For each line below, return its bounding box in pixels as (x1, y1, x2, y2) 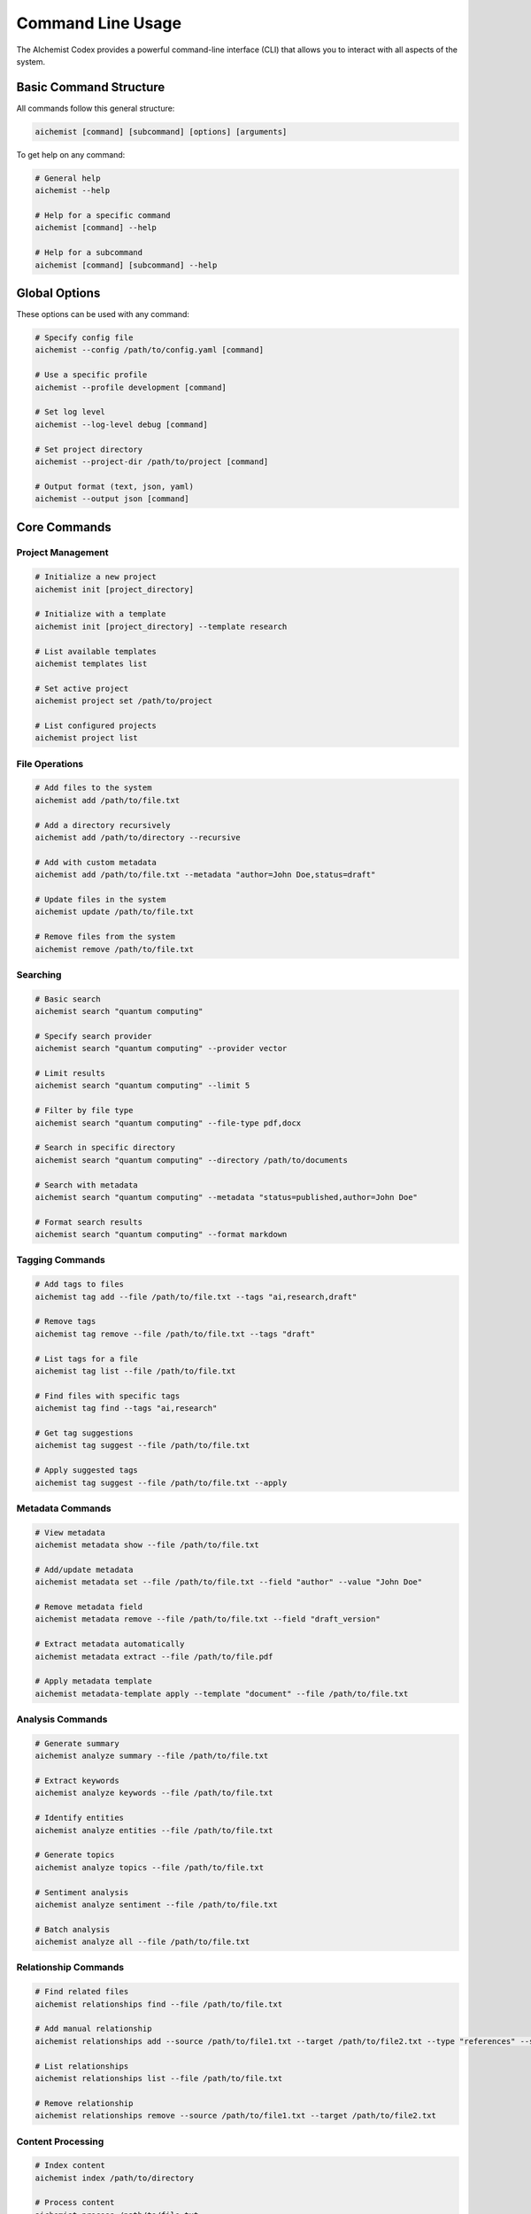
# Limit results (35, 1068, 106, 1079)
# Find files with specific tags (35, 1390, 181, 1401)
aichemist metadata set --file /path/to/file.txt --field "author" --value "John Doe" (35, 1577, 423, 1587)
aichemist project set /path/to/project (35, 696, 212, 706)
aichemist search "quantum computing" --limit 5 (35, 1080, 250, 1091)
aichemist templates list (35, 658, 148, 669)
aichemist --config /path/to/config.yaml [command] (35, 345, 265, 355)
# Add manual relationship (35, 2024, 152, 2034)
